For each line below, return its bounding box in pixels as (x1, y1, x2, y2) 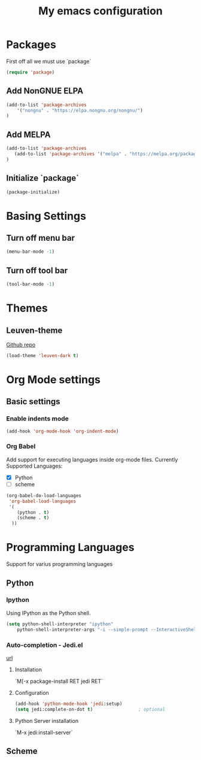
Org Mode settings (6, 373, 100, 386)
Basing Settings (6, 209, 87, 223)
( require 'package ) (6, 69, 55, 75)
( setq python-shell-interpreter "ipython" (6, 621, 114, 627)
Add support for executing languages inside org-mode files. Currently (6, 456, 178, 463)
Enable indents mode (6, 414, 69, 423)
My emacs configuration (38, 4, 163, 18)
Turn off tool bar (6, 265, 68, 275)
